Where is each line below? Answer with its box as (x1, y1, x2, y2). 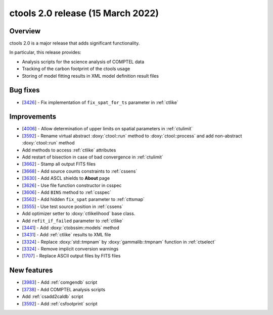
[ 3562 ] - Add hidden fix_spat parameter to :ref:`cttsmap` (22, 196, 145, 202)
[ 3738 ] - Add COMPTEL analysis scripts (22, 286, 106, 292)
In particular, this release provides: (9, 49, 81, 56)
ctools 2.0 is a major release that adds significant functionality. (9, 40, 140, 46)
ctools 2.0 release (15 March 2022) (9, 8, 159, 19)
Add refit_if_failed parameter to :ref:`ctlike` (22, 218, 124, 224)
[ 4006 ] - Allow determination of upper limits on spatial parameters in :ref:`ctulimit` (22, 126, 193, 132)
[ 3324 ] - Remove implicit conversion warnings (22, 246, 119, 252)
